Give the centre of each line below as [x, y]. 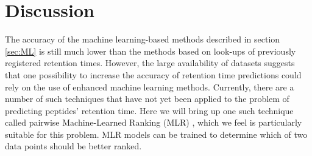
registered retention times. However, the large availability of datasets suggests [150, 63]
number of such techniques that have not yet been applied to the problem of [147, 99]
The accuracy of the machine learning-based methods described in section [143, 39]
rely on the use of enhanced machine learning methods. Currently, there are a [150, 86]
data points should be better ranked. [73, 146]
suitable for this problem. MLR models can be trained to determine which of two [156, 134]
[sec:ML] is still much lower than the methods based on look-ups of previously [151, 51]
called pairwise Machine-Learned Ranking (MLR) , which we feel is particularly [154, 122]
